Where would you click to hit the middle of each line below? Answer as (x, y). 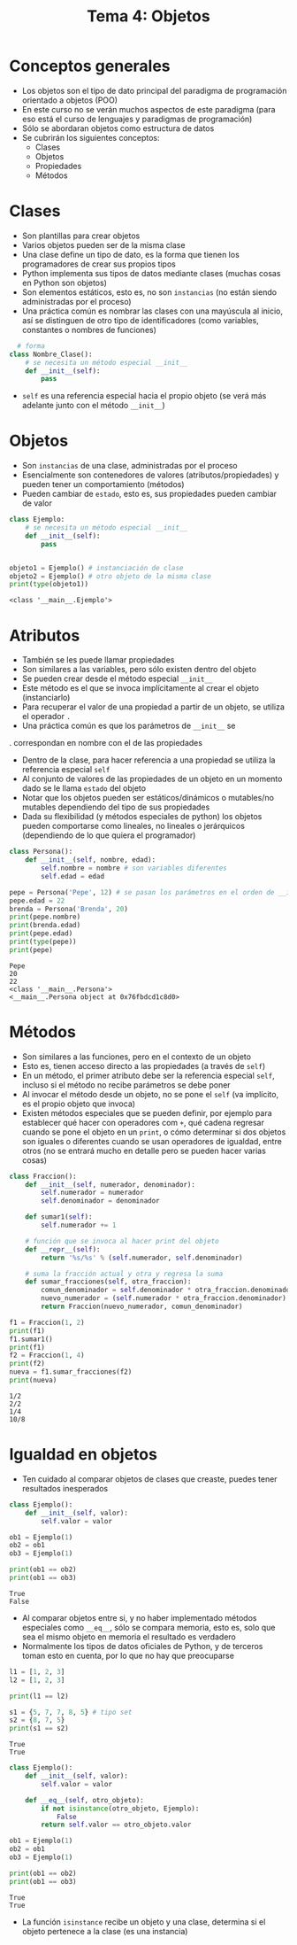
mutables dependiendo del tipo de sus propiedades (116, 807)
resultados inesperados (65, 1488)
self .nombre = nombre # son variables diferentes (134, 868)
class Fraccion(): (43, 1176)
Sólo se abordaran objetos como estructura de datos (118, 128)
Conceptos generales (90, 66)
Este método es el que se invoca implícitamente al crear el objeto (140, 688)
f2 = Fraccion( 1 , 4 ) (47, 1356)
